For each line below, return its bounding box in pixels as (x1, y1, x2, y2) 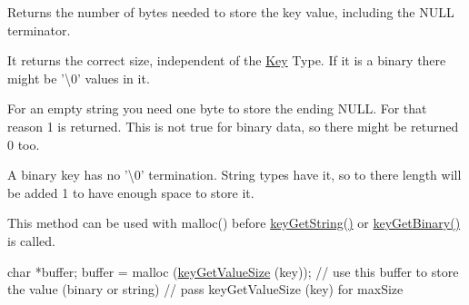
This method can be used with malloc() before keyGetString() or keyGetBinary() (7, 213, 461, 232)
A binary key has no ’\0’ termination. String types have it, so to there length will (7, 165, 462, 184)
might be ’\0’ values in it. (7, 68, 150, 87)
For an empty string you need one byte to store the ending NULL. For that (7, 99, 427, 118)
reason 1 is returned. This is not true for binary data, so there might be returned (7, 116, 459, 135)
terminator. (7, 20, 71, 39)
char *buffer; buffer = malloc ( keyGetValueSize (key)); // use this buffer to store (7, 261, 459, 280)
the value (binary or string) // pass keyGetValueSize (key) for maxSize (7, 280, 404, 299)
